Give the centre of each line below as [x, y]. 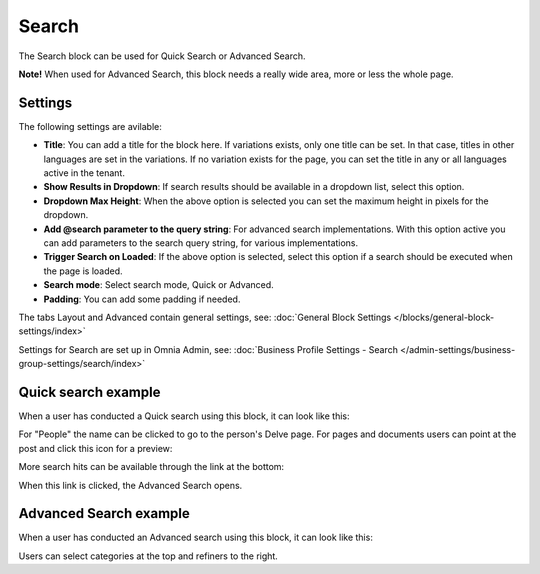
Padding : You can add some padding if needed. [142, 299]
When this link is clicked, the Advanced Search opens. [130, 485]
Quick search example [89, 391]
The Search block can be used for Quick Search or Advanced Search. [162, 56]
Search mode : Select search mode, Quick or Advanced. [158, 285]
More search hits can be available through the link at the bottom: [151, 467]
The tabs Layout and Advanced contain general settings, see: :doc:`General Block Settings [205, 317]
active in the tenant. [84, 173]
